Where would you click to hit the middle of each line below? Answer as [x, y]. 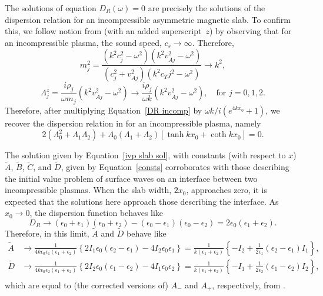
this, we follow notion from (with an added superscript [103, 31]
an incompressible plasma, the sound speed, [83, 42]
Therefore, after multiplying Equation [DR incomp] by [104, 110]
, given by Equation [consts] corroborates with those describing [175, 166]
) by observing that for [250, 31]
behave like [146, 233]
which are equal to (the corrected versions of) [86, 285]
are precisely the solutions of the [207, 8]
